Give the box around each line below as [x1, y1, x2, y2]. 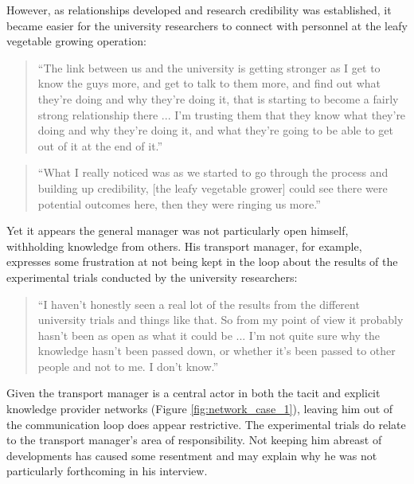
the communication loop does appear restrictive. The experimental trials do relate [6, 416, 406, 432]
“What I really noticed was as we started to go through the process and [37, 164, 389, 181]
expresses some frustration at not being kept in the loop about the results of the [6, 253, 398, 270]
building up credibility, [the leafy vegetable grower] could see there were [37, 179, 388, 196]
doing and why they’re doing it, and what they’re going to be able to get [37, 122, 393, 139]
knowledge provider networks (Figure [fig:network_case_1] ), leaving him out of [6, 400, 393, 417]
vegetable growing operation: [6, 33, 146, 49]
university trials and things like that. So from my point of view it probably [37, 311, 404, 328]
